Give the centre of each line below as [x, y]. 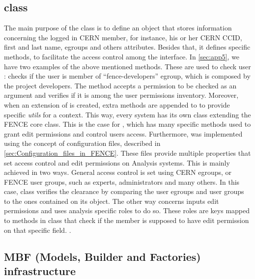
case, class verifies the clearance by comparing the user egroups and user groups [124, 191]
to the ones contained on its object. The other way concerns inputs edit [112, 201]
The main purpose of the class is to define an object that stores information [118, 28]
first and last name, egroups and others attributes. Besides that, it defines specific [127, 47]
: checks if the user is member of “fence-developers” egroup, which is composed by [127, 76]
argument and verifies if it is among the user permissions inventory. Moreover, [121, 95]
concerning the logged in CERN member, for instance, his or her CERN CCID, [123, 37]
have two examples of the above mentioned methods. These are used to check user [127, 66]
